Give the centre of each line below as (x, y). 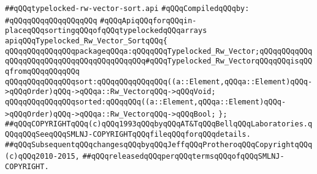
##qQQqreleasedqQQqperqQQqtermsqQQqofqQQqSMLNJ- (183, 157)
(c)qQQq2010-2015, (42, 157)
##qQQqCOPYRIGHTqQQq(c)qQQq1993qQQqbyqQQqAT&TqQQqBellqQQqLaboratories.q (159, 124)
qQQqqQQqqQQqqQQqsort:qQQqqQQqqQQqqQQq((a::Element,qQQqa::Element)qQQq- (159, 82)
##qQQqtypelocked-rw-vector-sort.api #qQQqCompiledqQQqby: (127, 9)
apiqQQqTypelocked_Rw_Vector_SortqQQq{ (86, 41)
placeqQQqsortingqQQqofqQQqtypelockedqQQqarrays (106, 31)
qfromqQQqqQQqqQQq (42, 71)
